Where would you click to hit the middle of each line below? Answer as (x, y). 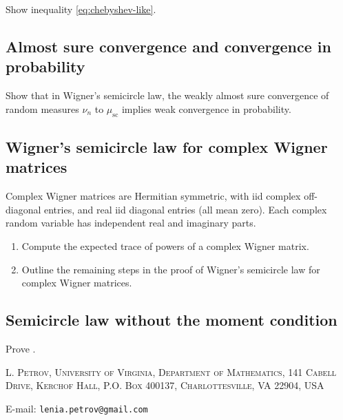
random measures (42, 108)
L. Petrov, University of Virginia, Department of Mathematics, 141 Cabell (171, 371)
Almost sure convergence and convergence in (168, 46)
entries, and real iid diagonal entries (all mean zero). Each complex (186, 209)
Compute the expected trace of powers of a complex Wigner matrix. (165, 245)
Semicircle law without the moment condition (171, 320)
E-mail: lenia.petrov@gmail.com (77, 408)
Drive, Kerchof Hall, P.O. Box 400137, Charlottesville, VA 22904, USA (165, 385)
